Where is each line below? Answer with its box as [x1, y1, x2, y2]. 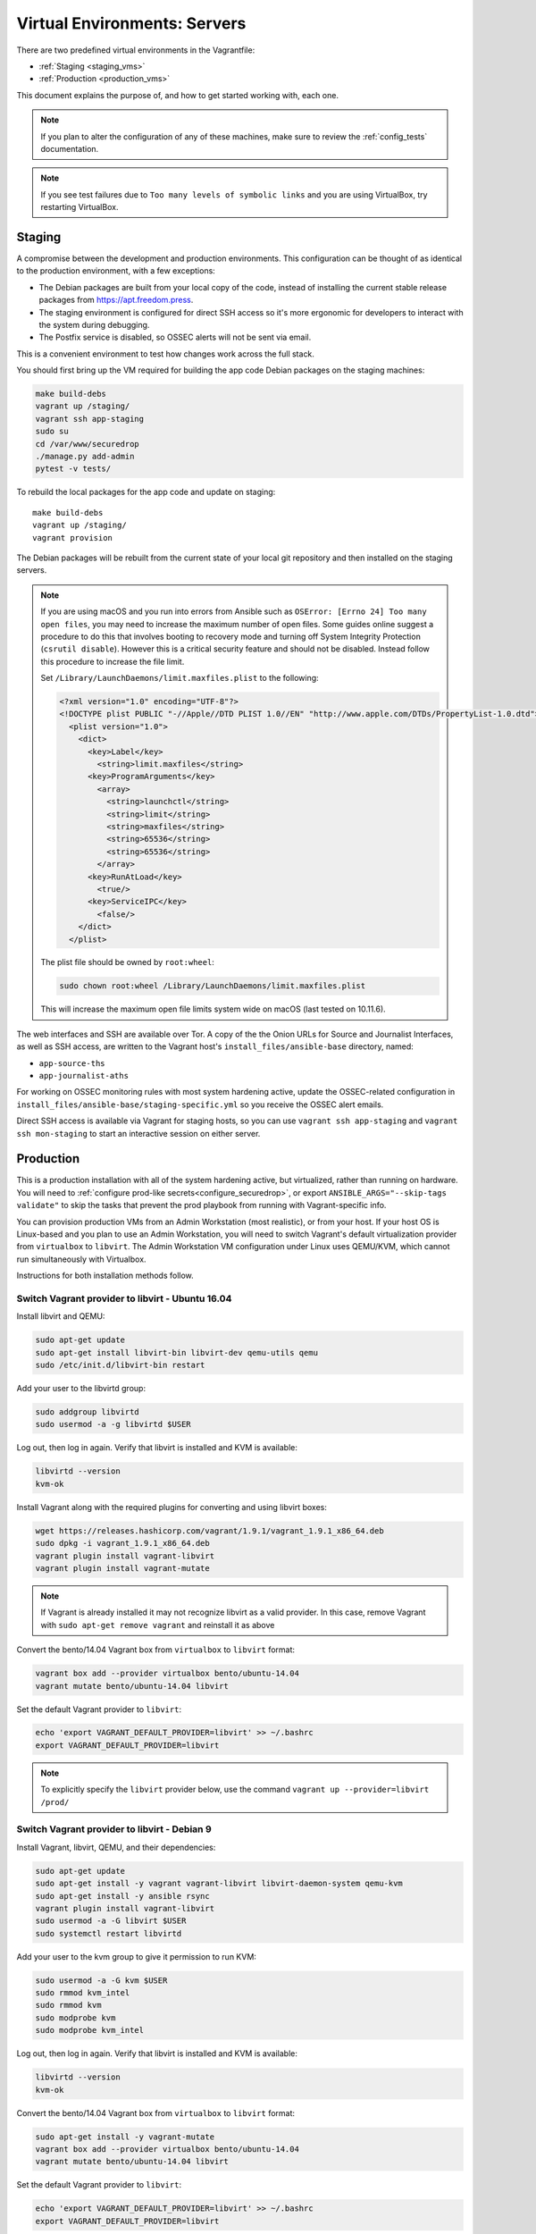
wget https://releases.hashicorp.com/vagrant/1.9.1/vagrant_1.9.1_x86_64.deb [35, 1525, 384, 1536]
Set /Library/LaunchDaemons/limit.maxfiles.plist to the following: [40, 673, 319, 684]
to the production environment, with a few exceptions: [16, 265, 216, 276]
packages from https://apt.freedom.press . [38, 295, 194, 306]
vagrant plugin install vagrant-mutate [35, 1563, 210, 1573]
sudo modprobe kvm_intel [35, 2025, 145, 2036]
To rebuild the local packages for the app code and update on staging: [16, 487, 276, 498]
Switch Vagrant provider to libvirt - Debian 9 [16, 1823, 212, 1835]
